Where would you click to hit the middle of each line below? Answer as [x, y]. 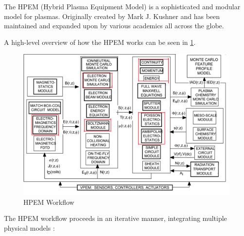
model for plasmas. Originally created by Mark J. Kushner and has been [112, 16]
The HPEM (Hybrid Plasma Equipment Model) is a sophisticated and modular [122, 6]
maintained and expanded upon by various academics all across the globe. [114, 26]
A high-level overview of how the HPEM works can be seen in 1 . [100, 42]
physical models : [29, 228]
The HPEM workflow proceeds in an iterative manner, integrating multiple [115, 218]
